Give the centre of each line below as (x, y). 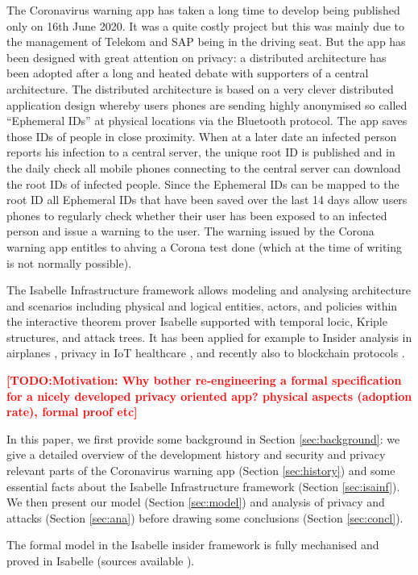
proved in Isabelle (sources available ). (101, 560)
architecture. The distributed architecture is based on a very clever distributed (200, 88)
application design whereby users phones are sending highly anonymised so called (207, 104)
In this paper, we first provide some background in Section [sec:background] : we (203, 438)
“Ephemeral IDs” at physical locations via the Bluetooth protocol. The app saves (207, 121)
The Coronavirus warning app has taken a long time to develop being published (203, 10)
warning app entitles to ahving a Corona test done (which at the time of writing (205, 246)
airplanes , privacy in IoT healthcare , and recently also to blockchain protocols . (206, 353)
